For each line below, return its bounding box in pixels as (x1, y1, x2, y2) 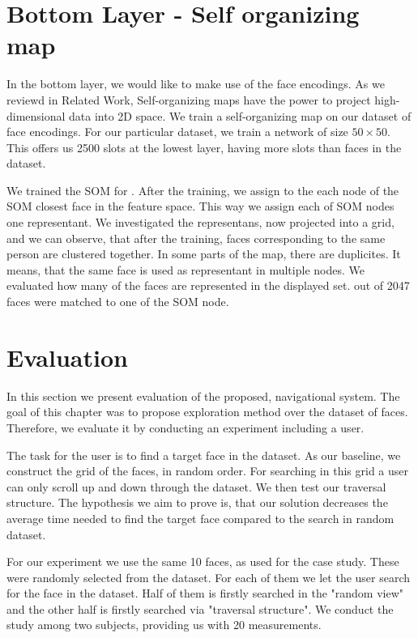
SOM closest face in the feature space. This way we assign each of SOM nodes (6, 198, 395, 215)
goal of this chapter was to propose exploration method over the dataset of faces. (6, 403, 408, 420)
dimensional (6, 107, 66, 124)
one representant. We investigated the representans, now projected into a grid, (6, 214, 395, 231)
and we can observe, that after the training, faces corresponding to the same (6, 229, 386, 246)
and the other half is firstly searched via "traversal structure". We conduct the (6, 600, 394, 617)
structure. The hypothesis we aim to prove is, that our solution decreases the (6, 494, 388, 511)
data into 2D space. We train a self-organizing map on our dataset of (69, 107, 412, 124)
